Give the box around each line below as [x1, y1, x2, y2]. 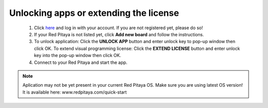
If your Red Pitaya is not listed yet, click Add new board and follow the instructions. [34, 31, 204, 37]
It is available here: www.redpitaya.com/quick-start [22, 89, 127, 95]
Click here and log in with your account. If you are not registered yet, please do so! [34, 25, 203, 31]
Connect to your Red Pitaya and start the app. [34, 59, 128, 65]
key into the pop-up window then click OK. [34, 53, 122, 58]
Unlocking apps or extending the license [9, 7, 179, 18]
